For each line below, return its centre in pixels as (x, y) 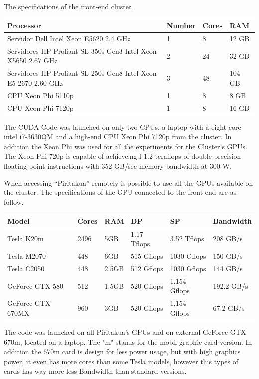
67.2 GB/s (229, 308)
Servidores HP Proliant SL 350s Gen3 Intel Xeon (82, 51)
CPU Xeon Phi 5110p (41, 95)
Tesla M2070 (27, 256)
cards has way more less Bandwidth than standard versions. (95, 371)
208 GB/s (228, 239)
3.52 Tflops (187, 239)
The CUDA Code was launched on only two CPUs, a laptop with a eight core (123, 126)
